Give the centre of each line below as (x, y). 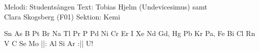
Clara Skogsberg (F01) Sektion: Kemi (62, 16)
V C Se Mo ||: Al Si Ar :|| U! (49, 43)
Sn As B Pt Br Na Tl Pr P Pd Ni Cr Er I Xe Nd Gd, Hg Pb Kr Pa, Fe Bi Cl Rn (130, 33)
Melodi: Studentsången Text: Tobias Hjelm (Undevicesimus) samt (106, 6)
